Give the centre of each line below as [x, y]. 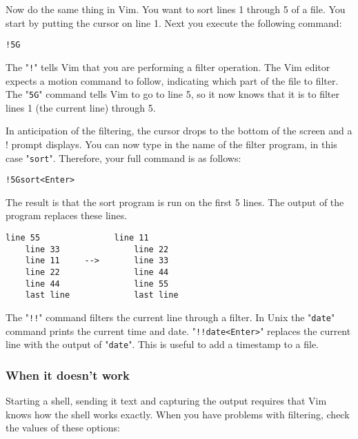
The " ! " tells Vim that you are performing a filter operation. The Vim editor [168, 67]
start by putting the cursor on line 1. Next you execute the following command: [174, 22]
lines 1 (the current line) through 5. [81, 107]
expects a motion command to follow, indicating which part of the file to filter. [172, 80]
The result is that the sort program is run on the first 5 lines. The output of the [175, 202]
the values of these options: [63, 428]
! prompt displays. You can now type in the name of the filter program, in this [171, 144]
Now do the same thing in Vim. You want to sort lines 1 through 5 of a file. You [176, 9]
